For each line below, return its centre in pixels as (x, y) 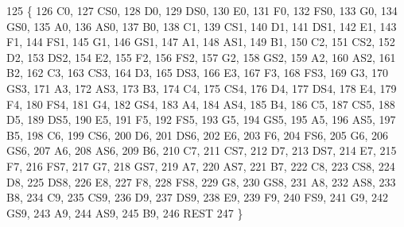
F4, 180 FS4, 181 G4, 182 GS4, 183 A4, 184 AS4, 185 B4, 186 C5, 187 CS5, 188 (201, 104)
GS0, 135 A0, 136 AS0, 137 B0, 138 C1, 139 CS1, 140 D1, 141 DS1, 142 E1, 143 (202, 26)
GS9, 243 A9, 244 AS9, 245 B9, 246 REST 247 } (125, 212)
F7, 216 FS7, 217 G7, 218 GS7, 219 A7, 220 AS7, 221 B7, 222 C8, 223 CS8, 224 (201, 165)
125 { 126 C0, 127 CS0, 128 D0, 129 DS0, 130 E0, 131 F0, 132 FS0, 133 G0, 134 (202, 10)
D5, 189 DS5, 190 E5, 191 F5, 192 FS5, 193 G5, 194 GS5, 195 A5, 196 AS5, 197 (201, 119)
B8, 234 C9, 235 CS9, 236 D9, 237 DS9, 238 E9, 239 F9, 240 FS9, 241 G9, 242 (197, 197)
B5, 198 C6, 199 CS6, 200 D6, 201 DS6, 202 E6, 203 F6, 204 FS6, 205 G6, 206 (197, 135)
